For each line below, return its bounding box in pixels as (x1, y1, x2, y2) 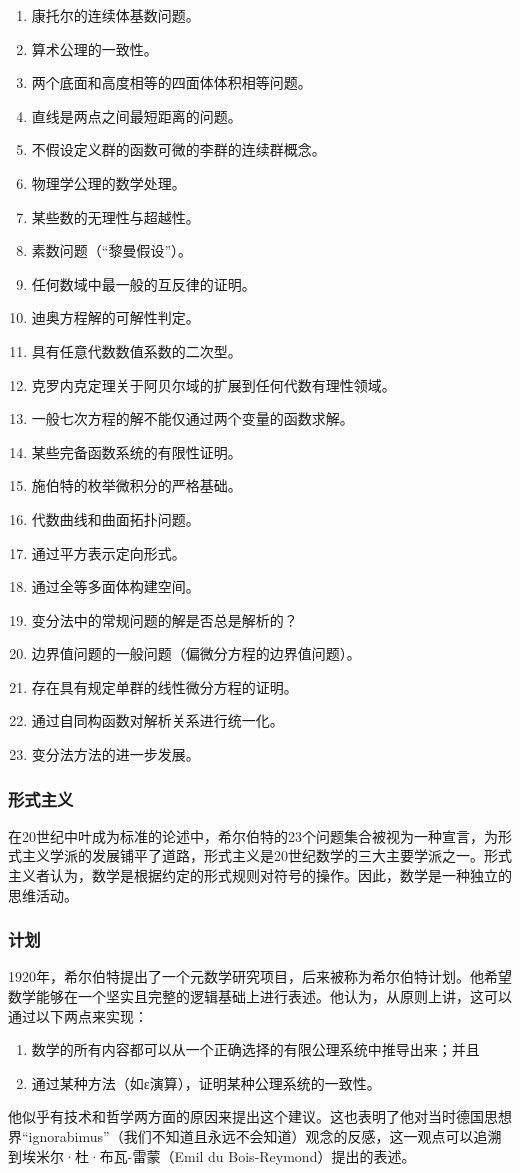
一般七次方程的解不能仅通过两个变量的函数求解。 (31, 408, 354, 429)
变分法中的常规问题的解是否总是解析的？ (31, 609, 298, 630)
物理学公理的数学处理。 (31, 172, 186, 193)
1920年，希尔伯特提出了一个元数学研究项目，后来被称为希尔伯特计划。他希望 (8, 966, 512, 987)
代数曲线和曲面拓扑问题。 (31, 508, 200, 529)
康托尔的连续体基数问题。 (31, 5, 200, 25)
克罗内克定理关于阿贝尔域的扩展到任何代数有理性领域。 (31, 374, 396, 395)
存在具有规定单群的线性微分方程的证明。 (31, 676, 298, 697)
